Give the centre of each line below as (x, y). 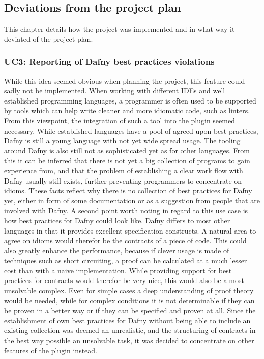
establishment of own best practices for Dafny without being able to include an (127, 320)
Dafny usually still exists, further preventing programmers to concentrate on (123, 180)
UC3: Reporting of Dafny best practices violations (109, 61)
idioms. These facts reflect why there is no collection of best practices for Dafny (128, 190)
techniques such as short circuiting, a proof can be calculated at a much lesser (126, 260)
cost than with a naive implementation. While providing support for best (118, 270)
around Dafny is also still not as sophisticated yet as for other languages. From (127, 150)
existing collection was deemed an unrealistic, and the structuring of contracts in (130, 330)
